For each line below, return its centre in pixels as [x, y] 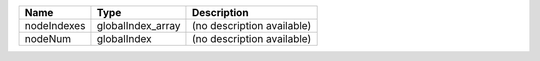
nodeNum [48, 38]
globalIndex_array [138, 25]
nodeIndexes [55, 25]
